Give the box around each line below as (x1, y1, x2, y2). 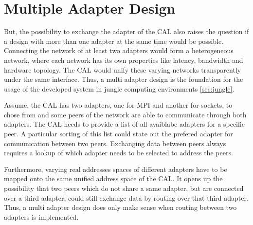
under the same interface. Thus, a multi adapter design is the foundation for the (4, 74, 243, 84)
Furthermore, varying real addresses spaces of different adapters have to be (4, 164, 227, 174)
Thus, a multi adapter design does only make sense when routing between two (4, 202, 237, 212)
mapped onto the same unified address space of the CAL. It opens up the (4, 173, 223, 184)
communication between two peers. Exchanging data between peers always (4, 138, 226, 148)
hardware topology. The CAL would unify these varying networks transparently (4, 64, 241, 75)
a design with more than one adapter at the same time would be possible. (4, 36, 224, 46)
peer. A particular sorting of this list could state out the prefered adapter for (4, 129, 233, 139)
